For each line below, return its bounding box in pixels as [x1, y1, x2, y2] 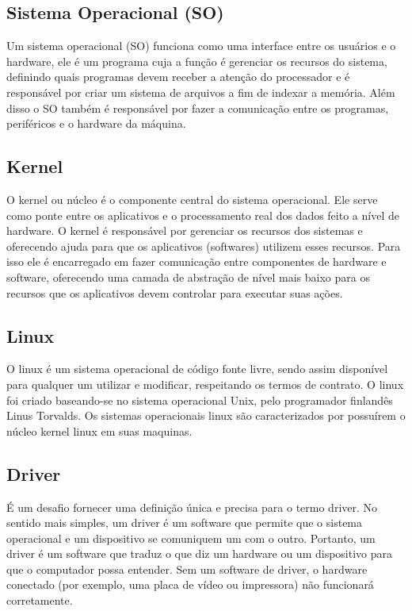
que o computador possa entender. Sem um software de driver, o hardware [6, 560, 368, 577]
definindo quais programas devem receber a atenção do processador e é [6, 68, 350, 85]
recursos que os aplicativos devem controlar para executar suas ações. [6, 284, 343, 301]
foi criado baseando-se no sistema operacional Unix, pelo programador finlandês [6, 391, 393, 408]
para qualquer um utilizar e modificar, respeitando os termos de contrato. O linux [6, 375, 404, 392]
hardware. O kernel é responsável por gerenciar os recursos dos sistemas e [6, 222, 363, 239]
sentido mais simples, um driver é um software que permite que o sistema [6, 514, 363, 531]
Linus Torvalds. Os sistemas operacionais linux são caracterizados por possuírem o [6, 407, 406, 424]
